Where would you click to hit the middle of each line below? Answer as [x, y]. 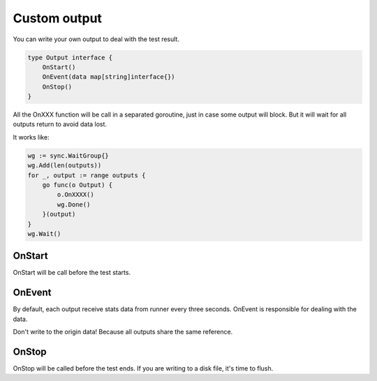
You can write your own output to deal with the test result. [96, 39]
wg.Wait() [44, 233]
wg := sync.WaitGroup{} [68, 156]
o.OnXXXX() [75, 195]
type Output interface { [70, 57]
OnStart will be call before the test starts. [72, 273]
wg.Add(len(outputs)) [65, 165]
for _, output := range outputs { [87, 175]
